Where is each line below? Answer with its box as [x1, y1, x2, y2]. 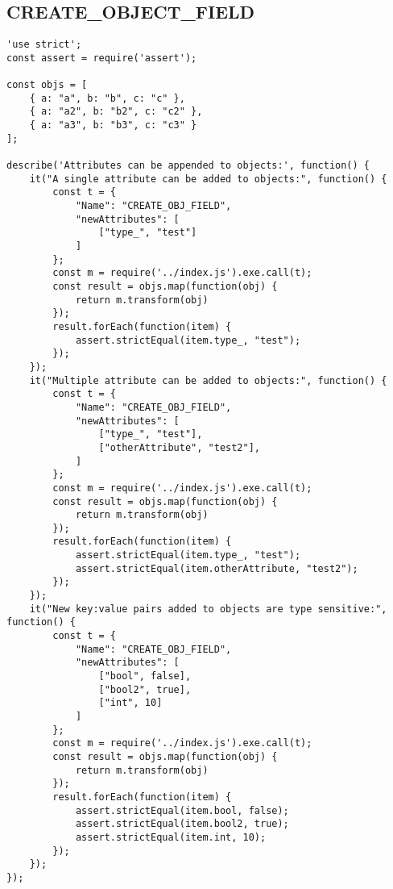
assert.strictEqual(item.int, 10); [75, 831, 267, 843]
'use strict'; [6, 39, 82, 51]
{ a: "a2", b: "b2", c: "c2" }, [29, 106, 203, 118]
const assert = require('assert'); [6, 52, 197, 64]
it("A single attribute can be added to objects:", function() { [29, 173, 387, 185]
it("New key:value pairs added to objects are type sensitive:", [29, 603, 387, 615]
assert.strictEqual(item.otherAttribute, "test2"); [75, 562, 358, 574]
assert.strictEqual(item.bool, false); [75, 804, 289, 816]
